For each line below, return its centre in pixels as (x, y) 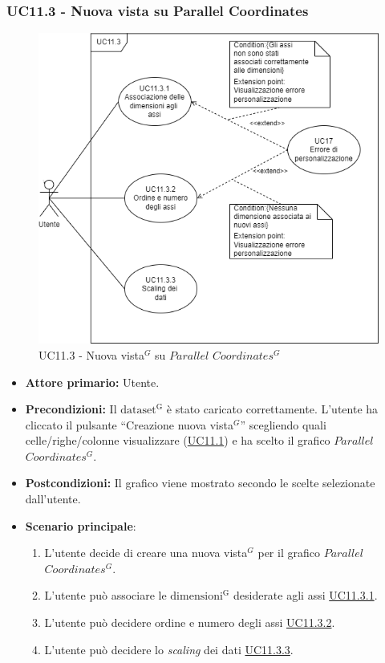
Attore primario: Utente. (92, 382)
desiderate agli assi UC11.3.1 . (305, 595)
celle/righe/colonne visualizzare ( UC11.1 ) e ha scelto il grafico (178, 440)
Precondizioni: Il (71, 409)
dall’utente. (53, 499)
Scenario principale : (81, 525)
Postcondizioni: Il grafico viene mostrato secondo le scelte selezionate (200, 483)
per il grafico (289, 553)
